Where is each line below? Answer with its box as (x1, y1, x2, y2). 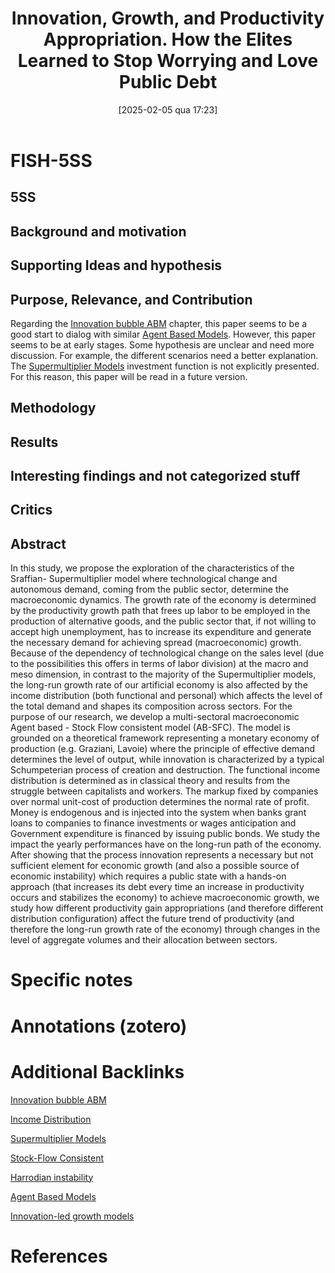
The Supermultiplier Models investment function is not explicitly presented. (10, 360, 320, 372)
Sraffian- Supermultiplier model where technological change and (10, 573, 278, 585)
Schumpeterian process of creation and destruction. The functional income (10, 764, 321, 776)
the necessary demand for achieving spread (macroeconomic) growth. (10, 637, 302, 649)
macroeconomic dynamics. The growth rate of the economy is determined (10, 594, 317, 606)
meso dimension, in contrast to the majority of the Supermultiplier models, (10, 668, 317, 681)
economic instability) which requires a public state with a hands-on (10, 870, 287, 882)
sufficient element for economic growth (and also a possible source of (10, 860, 300, 872)
